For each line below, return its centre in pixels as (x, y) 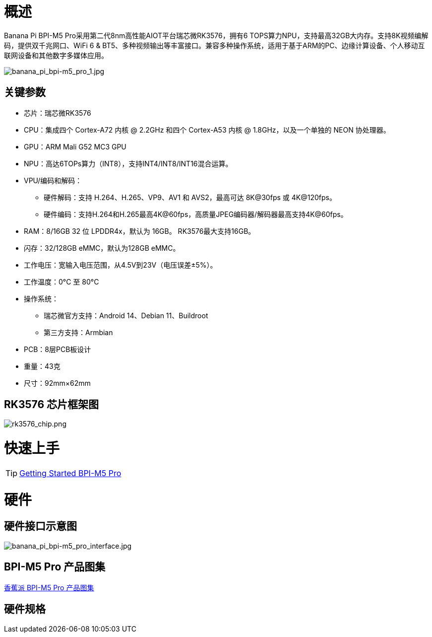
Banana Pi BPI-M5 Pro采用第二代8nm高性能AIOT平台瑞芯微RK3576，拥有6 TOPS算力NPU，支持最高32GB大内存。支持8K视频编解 (216, 35)
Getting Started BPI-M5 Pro (70, 473)
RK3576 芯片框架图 (52, 405)
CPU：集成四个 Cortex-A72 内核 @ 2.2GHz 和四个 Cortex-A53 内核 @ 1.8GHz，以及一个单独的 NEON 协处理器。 (207, 130)
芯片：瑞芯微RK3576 (58, 113)
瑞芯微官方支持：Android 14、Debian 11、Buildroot (126, 315)
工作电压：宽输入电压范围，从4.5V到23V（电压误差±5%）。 (121, 265)
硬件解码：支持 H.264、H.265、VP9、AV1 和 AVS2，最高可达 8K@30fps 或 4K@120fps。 (190, 197)
